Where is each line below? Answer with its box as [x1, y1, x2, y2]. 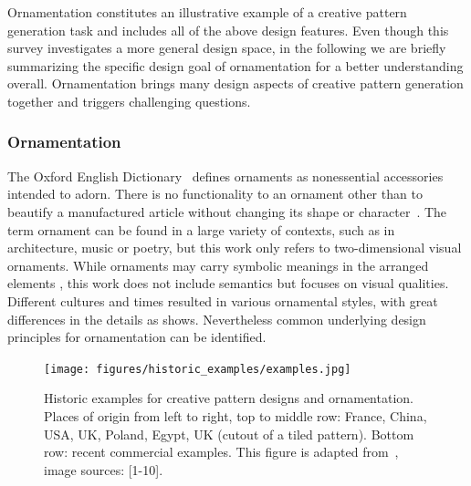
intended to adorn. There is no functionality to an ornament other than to [7, 184, 423, 203]
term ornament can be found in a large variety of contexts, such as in [7, 220, 395, 239]
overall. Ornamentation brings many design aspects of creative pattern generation [7, 74, 464, 93]
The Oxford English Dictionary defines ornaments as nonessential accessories [7, 166, 444, 185]
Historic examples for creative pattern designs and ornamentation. [44, 388, 413, 408]
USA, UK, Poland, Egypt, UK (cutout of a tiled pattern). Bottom [44, 424, 414, 443]
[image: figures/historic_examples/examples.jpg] [44, 362, 351, 376]
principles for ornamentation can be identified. [7, 327, 267, 346]
